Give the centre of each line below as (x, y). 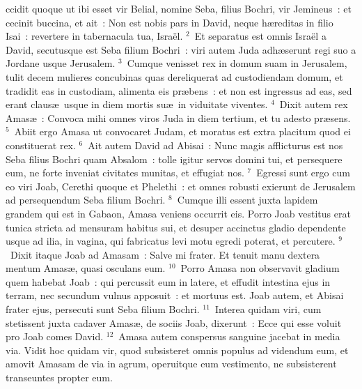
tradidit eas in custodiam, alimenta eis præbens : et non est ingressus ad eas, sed (179, 90)
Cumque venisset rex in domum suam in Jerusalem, (237, 63)
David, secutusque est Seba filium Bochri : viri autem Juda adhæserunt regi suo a (181, 49)
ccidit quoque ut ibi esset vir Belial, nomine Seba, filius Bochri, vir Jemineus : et (179, 8)
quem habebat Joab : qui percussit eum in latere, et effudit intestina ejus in (168, 281)
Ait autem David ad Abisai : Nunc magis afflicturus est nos (215, 145)
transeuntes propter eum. (59, 377)
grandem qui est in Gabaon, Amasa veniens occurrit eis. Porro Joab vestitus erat (178, 213)
